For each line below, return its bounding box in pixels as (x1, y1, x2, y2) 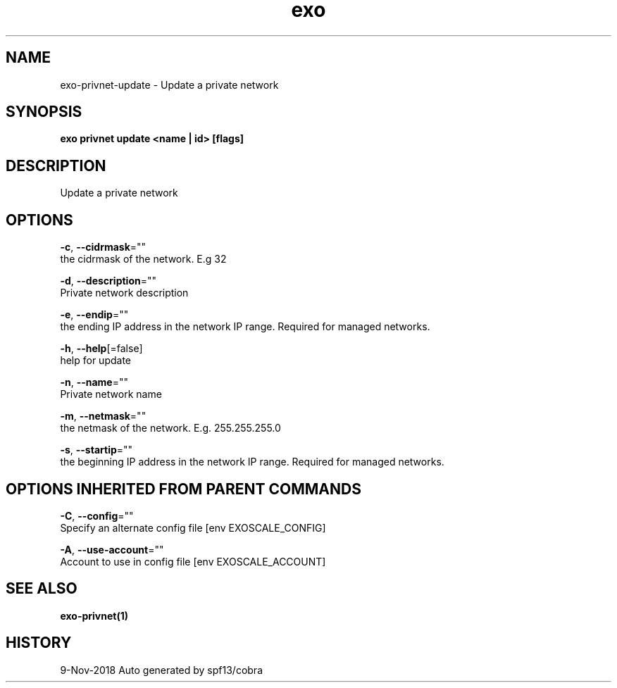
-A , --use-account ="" (60, 543, 164, 556)
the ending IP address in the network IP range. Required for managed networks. (60, 320, 430, 333)
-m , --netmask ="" (60, 410, 147, 423)
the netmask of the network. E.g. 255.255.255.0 (60, 422, 281, 434)
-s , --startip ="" (60, 444, 133, 456)
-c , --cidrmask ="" (60, 241, 147, 254)
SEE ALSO (6, 580, 77, 598)
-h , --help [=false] (60, 342, 143, 355)
